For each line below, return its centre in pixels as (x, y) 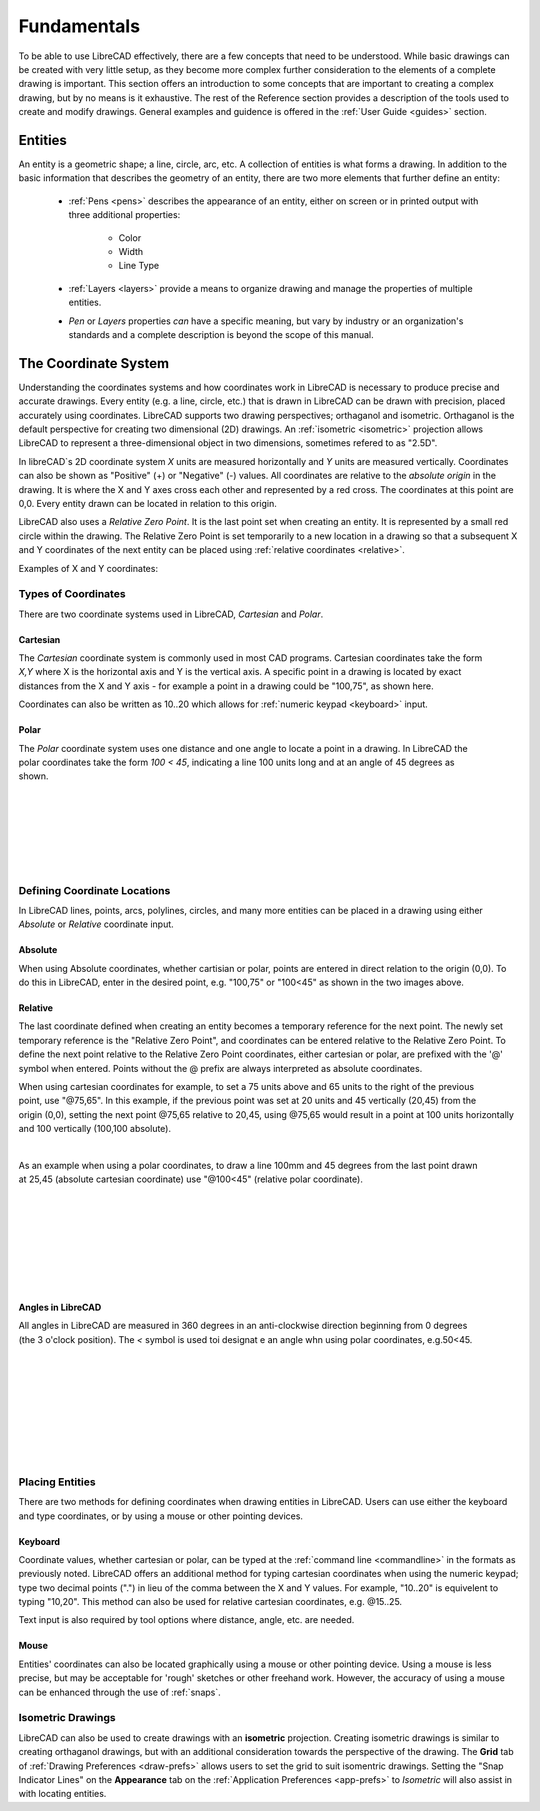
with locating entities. (62, 1794)
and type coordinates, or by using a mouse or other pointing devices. (161, 1516)
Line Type (139, 266)
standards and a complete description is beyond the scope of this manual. (221, 334)
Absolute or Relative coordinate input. (96, 924)
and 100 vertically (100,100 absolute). (95, 1129)
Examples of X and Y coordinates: (88, 568)
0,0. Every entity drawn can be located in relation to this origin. (147, 503)
